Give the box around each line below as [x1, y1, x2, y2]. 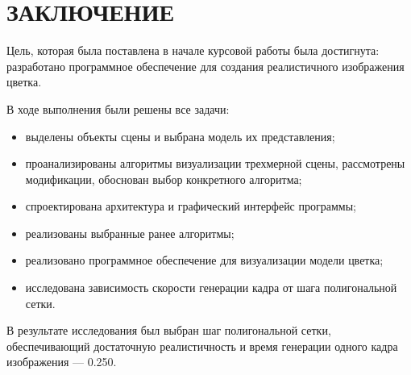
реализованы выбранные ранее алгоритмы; [25, 224, 235, 241]
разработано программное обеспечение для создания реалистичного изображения [6, 57, 405, 74]
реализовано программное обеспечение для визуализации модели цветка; [25, 252, 384, 269]
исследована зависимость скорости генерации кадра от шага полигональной [25, 279, 397, 296]
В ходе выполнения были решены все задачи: [6, 100, 230, 117]
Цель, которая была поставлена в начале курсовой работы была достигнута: [6, 42, 380, 59]
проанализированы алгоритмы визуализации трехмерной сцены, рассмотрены [25, 155, 405, 172]
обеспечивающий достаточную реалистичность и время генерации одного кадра [6, 337, 398, 354]
